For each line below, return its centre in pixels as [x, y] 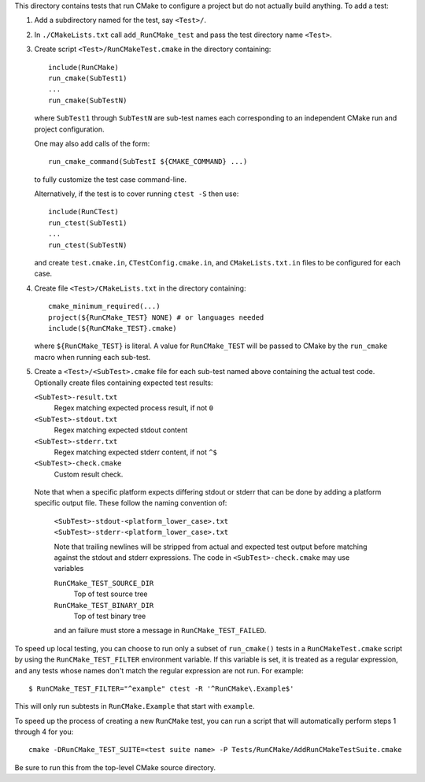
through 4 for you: [44, 732]
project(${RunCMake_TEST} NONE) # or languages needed [156, 317]
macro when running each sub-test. [92, 357]
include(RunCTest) [84, 212]
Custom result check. [89, 474]
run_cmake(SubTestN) [88, 100]
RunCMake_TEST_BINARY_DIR [104, 605]
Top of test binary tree [110, 616]
